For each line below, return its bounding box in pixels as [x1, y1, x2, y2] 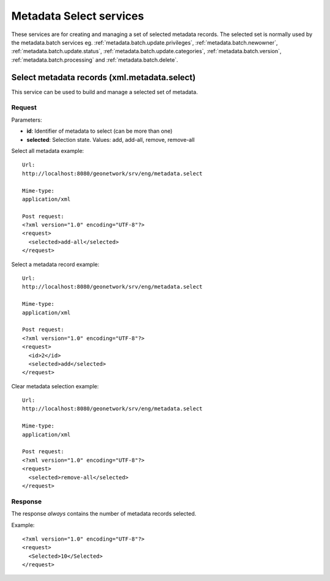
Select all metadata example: [11, 147, 84, 154]
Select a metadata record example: [11, 261, 100, 268]
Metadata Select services [11, 9, 144, 23]
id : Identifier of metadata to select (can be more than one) [26, 127, 173, 135]
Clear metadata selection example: [11, 382, 99, 390]
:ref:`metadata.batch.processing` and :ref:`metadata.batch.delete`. [11, 56, 178, 64]
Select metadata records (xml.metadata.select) [11, 72, 196, 83]
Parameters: [11, 116, 42, 124]
